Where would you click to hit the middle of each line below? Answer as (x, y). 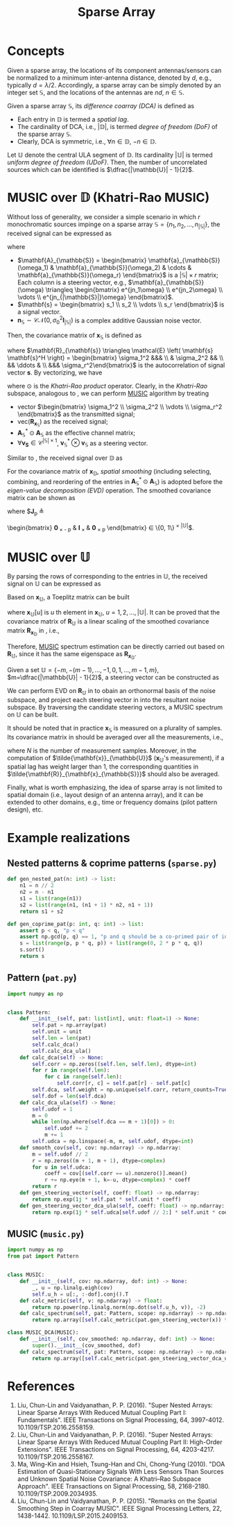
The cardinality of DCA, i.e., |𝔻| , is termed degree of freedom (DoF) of (118, 126)
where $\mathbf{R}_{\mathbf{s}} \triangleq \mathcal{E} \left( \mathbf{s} (110, 350)
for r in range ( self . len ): (71, 1070)
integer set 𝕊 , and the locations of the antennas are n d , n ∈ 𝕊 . (96, 92)
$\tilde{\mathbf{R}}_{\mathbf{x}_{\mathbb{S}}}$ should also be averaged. (113, 774)
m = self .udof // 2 (60, 1154)
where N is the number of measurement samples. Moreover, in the (102, 751)
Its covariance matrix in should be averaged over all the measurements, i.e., (115, 737)
